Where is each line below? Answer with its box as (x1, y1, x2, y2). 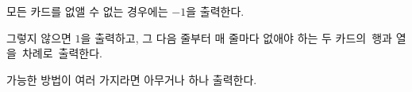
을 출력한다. (186, 3, 245, 19)
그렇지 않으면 (6, 29, 71, 46)
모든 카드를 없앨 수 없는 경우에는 (6, 3, 168, 19)
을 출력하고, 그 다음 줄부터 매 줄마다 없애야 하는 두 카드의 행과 (80, 29, 392, 46)
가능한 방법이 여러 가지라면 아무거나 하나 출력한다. (6, 71, 257, 87)
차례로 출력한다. (21, 45, 102, 61)
